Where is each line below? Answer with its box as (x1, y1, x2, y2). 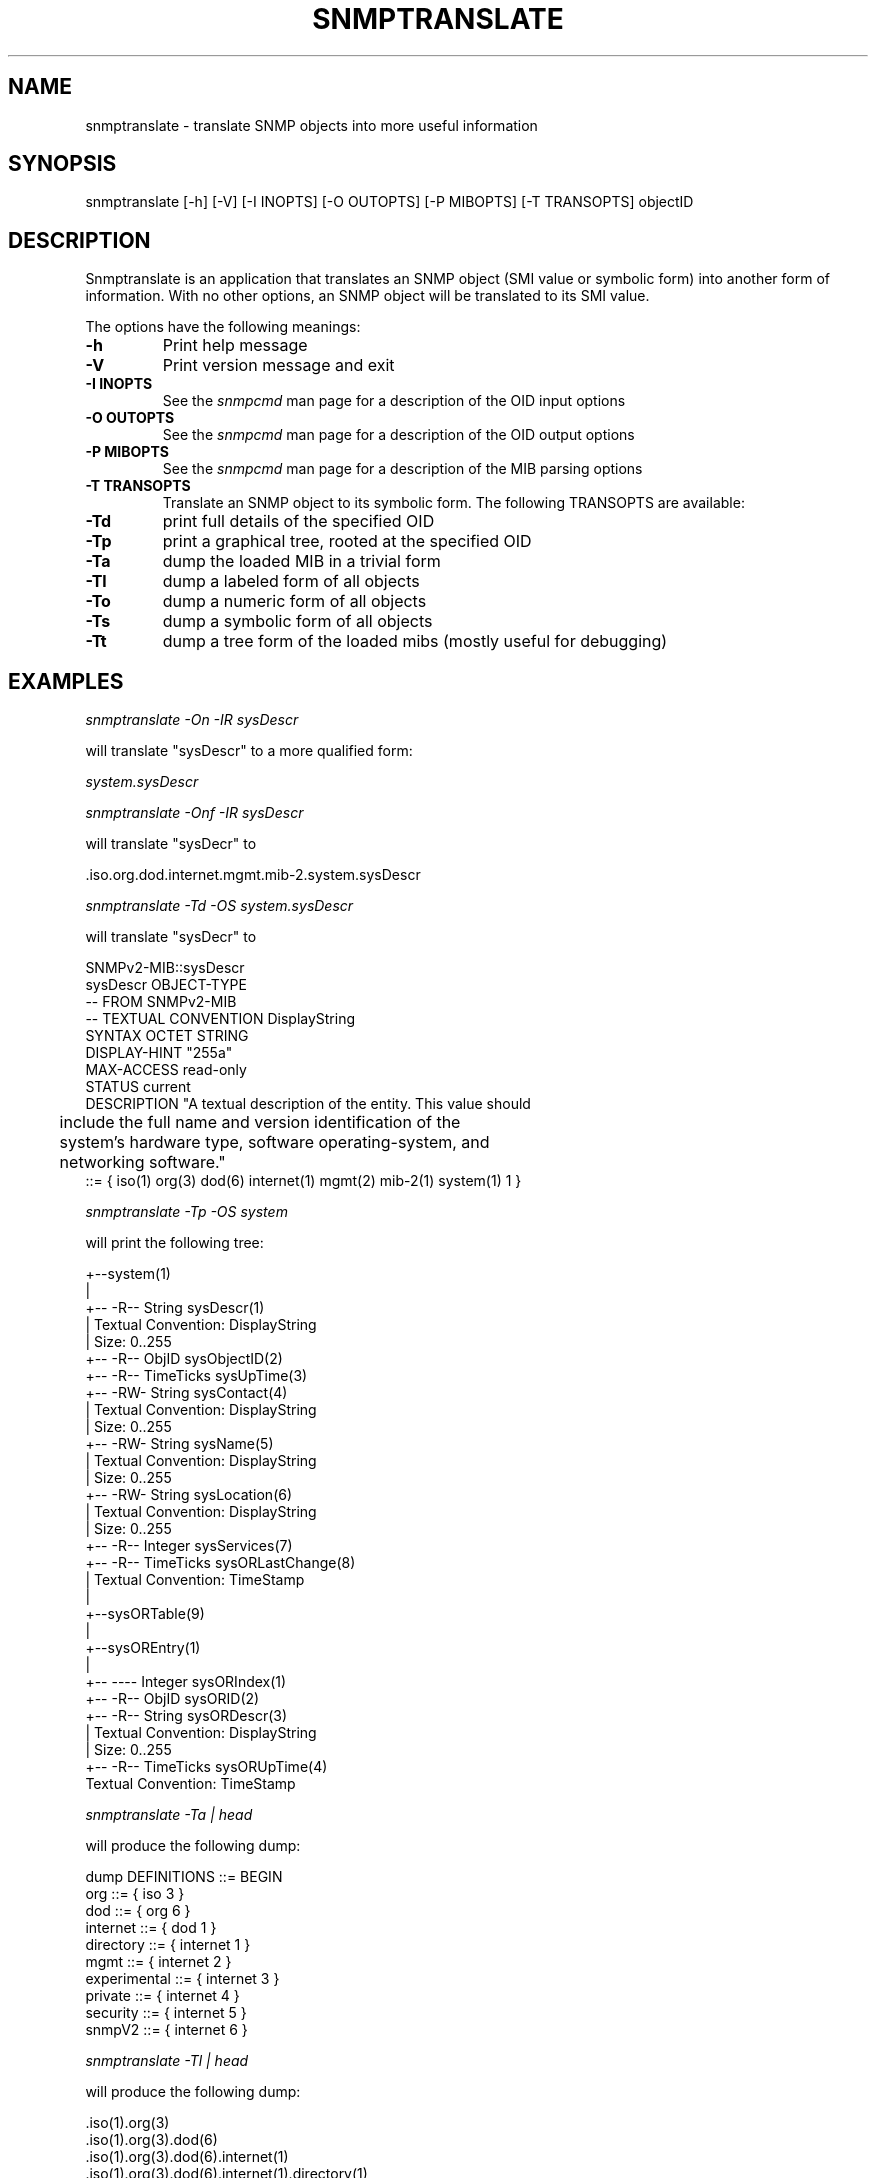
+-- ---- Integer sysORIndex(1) (85, 1673, 287, 1691)
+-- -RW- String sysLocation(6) (85, 1486, 293, 1504)
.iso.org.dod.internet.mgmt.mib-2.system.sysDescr (85, 866, 421, 884)
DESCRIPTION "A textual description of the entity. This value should (85, 1095, 531, 1113)
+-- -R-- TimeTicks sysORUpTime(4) (85, 1758, 328, 1776)
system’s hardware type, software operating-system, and (59, 1132, 490, 1153)
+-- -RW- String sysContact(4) (85, 1384, 288, 1402)
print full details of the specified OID (162, 511, 435, 532)
